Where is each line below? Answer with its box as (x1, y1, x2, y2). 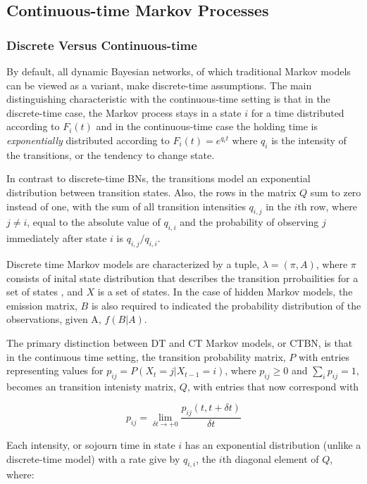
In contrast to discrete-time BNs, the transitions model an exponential (6, 171, 311, 186)
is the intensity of (271, 132, 347, 147)
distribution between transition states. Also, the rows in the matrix (6, 184, 297, 199)
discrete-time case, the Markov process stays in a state (6, 105, 242, 120)
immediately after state (6, 231, 107, 246)
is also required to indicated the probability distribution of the (91, 298, 361, 312)
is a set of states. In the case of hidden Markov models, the (97, 284, 353, 299)
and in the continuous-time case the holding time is (96, 119, 318, 134)
